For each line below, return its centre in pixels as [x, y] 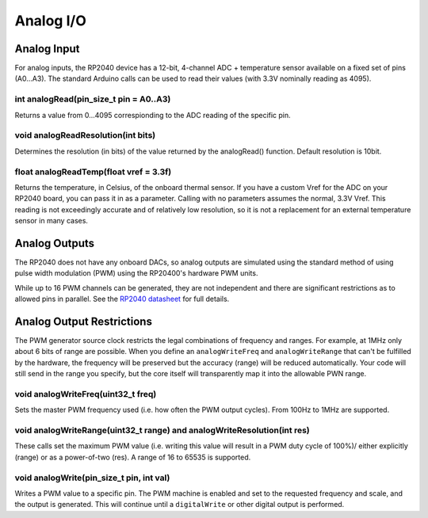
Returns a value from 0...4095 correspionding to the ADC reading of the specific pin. [153, 115]
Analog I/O [50, 21]
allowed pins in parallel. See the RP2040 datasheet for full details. [122, 299]
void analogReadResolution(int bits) [85, 135]
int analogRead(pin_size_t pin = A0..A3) [93, 99]
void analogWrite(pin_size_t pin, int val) [92, 478]
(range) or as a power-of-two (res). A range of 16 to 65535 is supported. [133, 457]
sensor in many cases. [52, 221]
